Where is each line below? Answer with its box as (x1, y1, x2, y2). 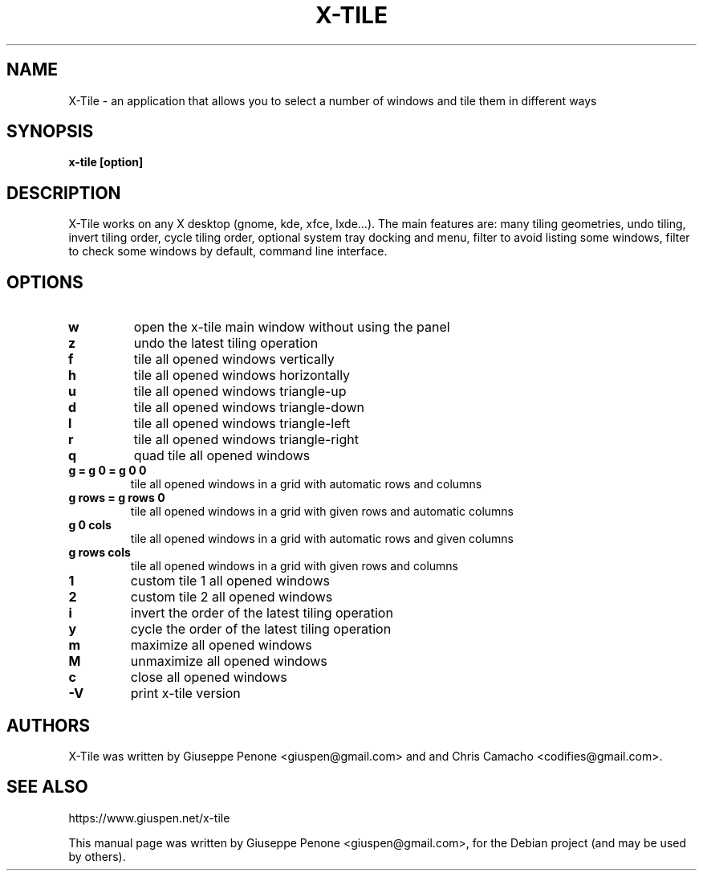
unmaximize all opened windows (130, 653, 327, 670)
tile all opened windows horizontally (133, 367, 351, 384)
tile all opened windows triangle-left (133, 415, 351, 432)
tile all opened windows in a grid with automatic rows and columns (130, 477, 482, 492)
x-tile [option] (68, 155, 144, 169)
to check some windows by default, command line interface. (68, 244, 388, 259)
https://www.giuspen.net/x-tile (68, 810, 230, 825)
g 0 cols (68, 518, 112, 532)
